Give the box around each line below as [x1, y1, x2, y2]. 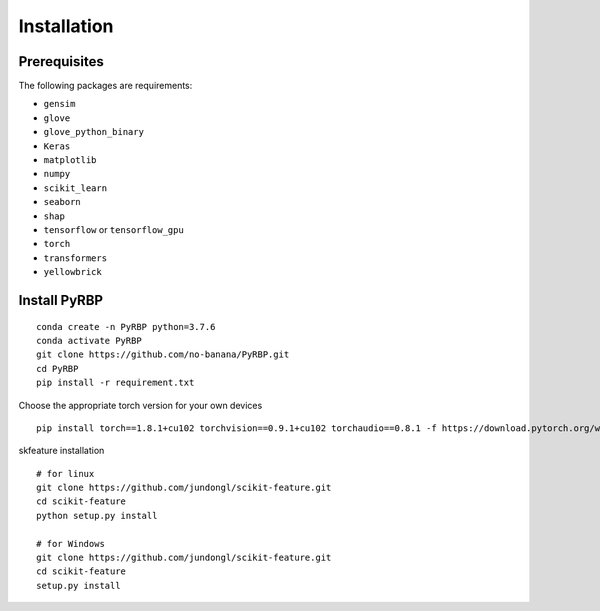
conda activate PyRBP [36, 335, 142, 346]
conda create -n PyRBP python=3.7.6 [36, 321, 216, 332]
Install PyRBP [18, 291, 104, 309]
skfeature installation [18, 445, 105, 457]
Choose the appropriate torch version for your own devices [18, 399, 263, 411]
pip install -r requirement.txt [36, 377, 195, 389]
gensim [43, 98, 76, 110]
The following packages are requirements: [18, 80, 193, 92]
